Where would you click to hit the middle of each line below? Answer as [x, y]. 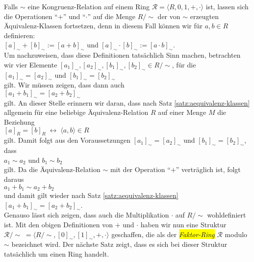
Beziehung [19, 121]
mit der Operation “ [140, 169]
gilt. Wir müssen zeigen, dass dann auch [64, 85]
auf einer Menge [182, 112]
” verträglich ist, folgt [208, 169]
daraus [14, 179]
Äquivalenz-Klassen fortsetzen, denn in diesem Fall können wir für [103, 26]
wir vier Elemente [31, 64]
